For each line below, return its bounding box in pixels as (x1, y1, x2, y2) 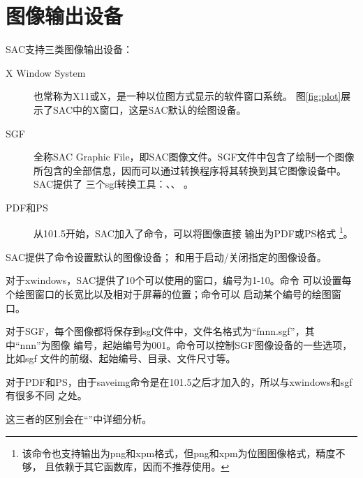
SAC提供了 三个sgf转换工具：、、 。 (34, 177, 194, 191)
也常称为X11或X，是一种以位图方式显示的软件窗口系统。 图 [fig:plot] (34, 89, 341, 103)
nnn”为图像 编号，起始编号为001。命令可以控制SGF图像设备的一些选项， (20, 337, 353, 352)
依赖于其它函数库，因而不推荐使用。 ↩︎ (54, 459, 230, 474)
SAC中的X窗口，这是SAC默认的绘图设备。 (52, 102, 246, 117)
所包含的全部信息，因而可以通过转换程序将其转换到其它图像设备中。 (34, 163, 346, 177)
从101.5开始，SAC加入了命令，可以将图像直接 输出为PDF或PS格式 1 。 (34, 224, 353, 241)
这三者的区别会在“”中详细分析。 (6, 412, 152, 426)
